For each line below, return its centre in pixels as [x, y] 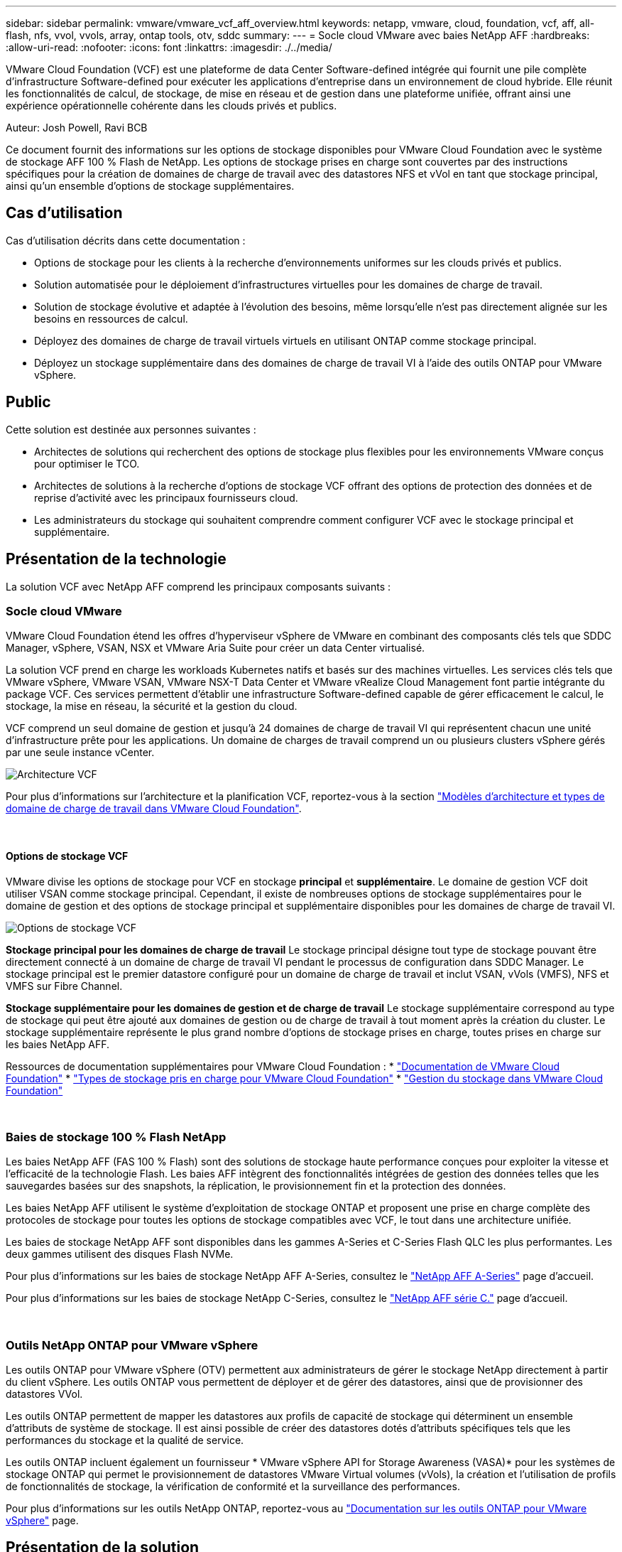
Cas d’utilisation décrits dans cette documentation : [126, 240]
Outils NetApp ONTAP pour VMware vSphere [132, 1345]
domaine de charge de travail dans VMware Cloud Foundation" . [154, 809]
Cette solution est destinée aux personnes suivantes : [131, 429]
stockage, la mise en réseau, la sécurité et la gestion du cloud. [152, 706]
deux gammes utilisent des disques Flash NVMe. [120, 1254]
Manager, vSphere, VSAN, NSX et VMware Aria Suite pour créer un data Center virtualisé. [215, 648]
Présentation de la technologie [116, 559]
